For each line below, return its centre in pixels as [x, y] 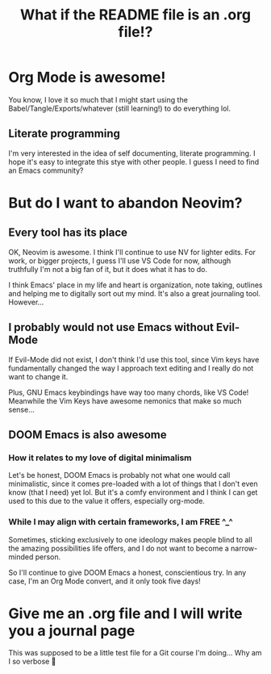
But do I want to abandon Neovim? [125, 203]
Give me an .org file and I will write [126, 613]
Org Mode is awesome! [87, 77]
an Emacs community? [46, 170]
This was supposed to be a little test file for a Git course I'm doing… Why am [135, 653]
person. [48, 557]
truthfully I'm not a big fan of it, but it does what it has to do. [108, 269]
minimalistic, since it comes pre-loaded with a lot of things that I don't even [133, 484]
